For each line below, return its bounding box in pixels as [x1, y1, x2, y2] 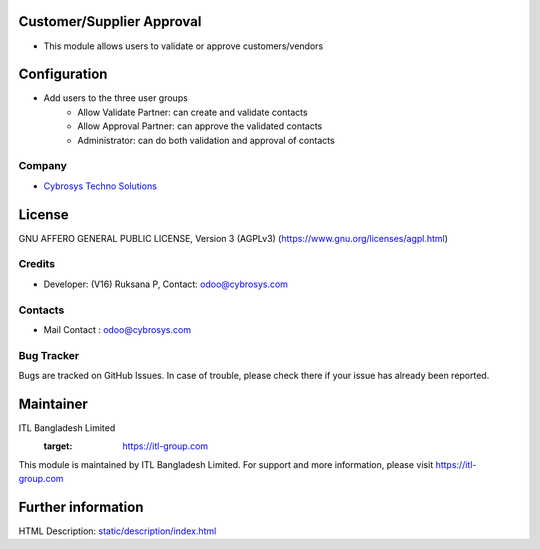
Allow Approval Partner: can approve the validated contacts [77, 120, 323, 132]
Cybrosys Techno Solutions [43, 180, 157, 192]
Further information [18, 498, 144, 515]
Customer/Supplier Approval [18, 13, 202, 30]
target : [43, 440, 73, 452]
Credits [18, 257, 55, 271]
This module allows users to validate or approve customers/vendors [43, 40, 324, 52]
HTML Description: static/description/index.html [18, 525, 217, 537]
